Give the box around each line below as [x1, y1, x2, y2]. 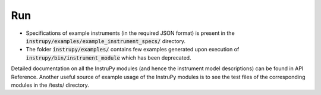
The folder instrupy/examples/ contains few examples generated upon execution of [26, 46, 240, 53]
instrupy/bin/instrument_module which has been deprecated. [26, 54, 191, 61]
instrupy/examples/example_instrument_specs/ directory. [26, 37, 186, 44]
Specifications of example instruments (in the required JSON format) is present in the [26, 30, 235, 37]
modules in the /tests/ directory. [11, 81, 89, 89]
